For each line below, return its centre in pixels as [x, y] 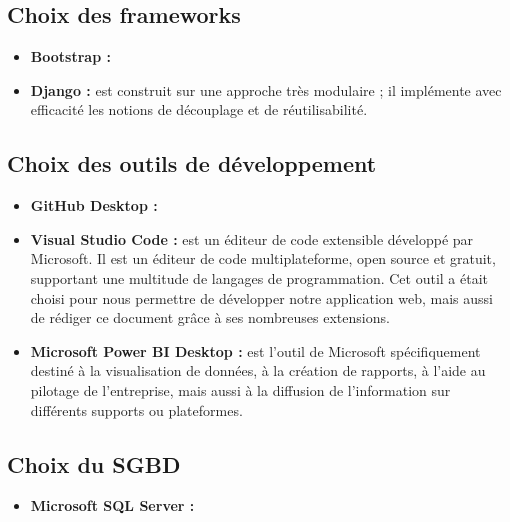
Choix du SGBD [94, 463]
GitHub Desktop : [94, 205]
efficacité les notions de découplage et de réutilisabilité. [199, 109]
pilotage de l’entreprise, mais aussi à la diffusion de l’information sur [240, 389]
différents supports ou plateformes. [136, 409]
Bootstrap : [70, 56]
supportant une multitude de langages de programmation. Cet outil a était [259, 277]
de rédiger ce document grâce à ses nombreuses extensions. [210, 317]
